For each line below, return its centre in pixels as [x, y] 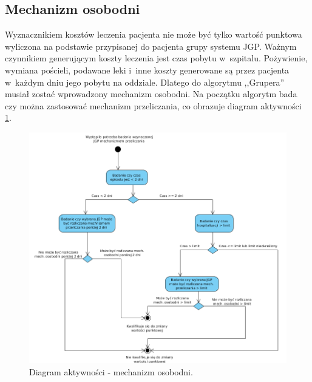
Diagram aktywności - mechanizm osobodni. [111, 371]
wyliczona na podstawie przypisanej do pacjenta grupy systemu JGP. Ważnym [151, 46]
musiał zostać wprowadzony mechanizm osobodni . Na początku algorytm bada [151, 94]
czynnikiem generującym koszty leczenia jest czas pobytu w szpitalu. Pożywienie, [156, 58]
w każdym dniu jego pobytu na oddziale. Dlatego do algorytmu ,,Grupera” [145, 82]
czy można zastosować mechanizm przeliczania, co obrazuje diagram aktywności [153, 105]
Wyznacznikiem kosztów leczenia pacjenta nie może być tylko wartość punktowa [154, 34]
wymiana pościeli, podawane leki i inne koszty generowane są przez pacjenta [147, 70]
